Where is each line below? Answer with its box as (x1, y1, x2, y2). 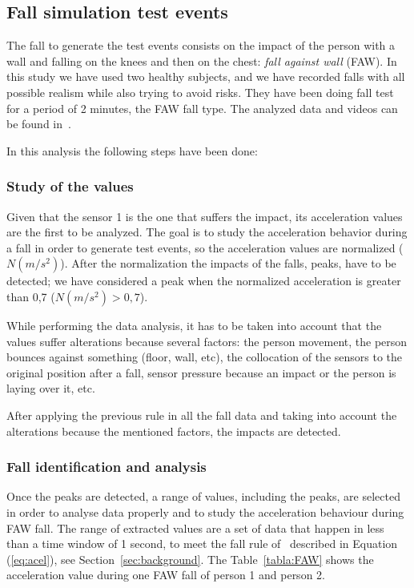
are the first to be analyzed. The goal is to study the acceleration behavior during (6, 224, 408, 240)
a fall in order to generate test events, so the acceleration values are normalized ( (6, 239, 404, 256)
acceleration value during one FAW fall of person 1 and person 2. (6, 566, 325, 583)
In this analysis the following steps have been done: (6, 142, 258, 159)
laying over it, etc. (6, 380, 95, 397)
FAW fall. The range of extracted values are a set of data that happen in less (6, 519, 384, 536)
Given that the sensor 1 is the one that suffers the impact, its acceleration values (6, 207, 403, 224)
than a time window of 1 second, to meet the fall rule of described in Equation (6, 535, 398, 552)
